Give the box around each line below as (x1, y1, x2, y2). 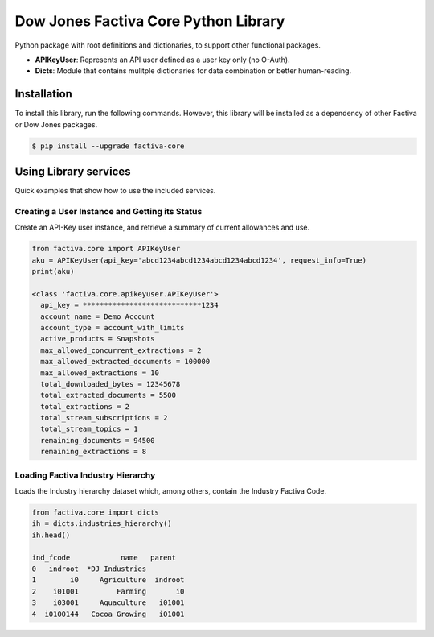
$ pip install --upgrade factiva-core (31, 141, 185, 151)
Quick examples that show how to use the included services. (14, 186, 216, 196)
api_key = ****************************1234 (40, 300, 219, 310)
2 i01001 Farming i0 (31, 586, 185, 596)
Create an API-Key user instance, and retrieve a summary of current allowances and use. (14, 222, 309, 233)
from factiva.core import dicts (31, 507, 160, 517)
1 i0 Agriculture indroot (31, 576, 185, 585)
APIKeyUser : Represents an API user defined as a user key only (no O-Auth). (35, 55, 290, 64)
